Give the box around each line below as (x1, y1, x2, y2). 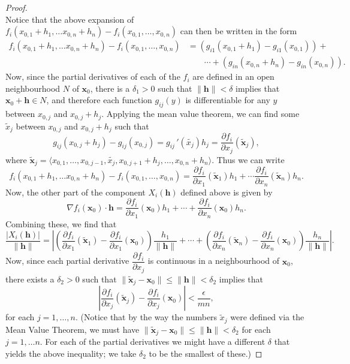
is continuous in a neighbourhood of (147, 254, 280, 267)
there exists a (5, 272, 55, 285)
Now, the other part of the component (5, 185, 146, 198)
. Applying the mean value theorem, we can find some (101, 107, 300, 120)
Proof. (5, 1, 28, 13)
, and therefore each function (46, 94, 152, 106)
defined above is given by (180, 185, 273, 198)
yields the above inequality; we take (5, 347, 137, 359)
